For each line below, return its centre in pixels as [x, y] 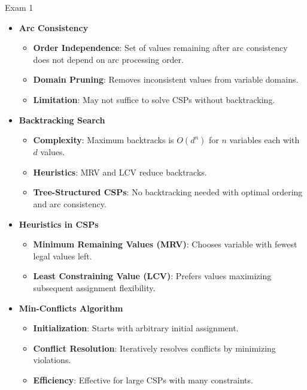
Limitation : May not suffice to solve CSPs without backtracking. [154, 99]
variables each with [265, 140]
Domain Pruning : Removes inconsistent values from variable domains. [166, 79]
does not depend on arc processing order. [108, 59]
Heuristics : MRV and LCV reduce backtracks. [120, 172]
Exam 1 [19, 7]
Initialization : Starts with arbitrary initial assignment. [136, 328]
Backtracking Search [62, 120]
